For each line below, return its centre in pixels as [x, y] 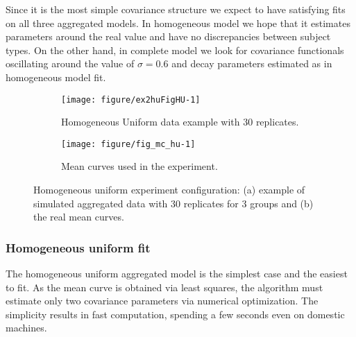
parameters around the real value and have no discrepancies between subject [168, 36]
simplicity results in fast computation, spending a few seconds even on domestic [175, 314]
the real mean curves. [79, 217]
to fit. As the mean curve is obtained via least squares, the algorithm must [164, 287]
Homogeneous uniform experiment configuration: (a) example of [169, 190]
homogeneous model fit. [56, 77]
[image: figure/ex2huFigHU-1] [131, 100]
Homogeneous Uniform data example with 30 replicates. [180, 122]
